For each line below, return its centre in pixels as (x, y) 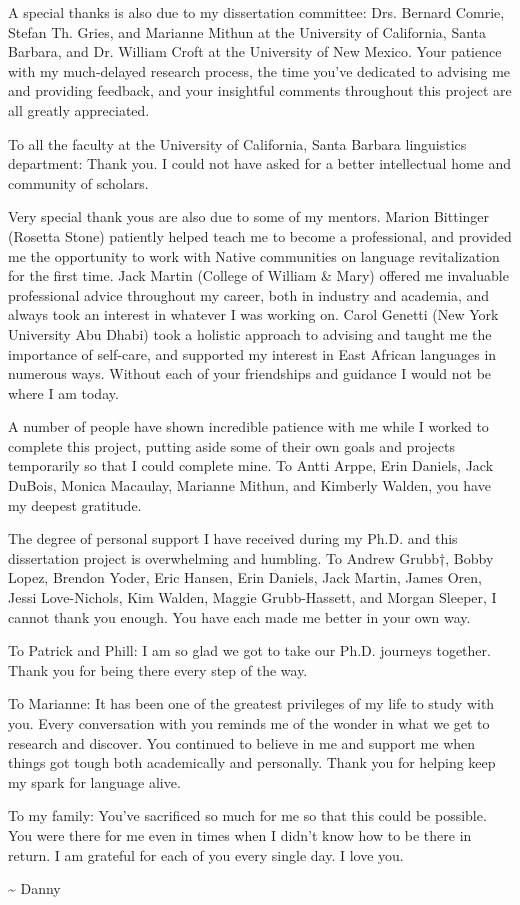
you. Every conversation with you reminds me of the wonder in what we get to (249, 723)
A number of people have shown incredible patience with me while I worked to (248, 426)
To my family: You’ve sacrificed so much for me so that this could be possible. (247, 815)
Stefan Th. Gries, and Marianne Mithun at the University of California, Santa (247, 31)
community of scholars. (78, 182)
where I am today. (63, 392)
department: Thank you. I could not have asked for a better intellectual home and (260, 163)
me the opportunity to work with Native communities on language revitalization (254, 255)
